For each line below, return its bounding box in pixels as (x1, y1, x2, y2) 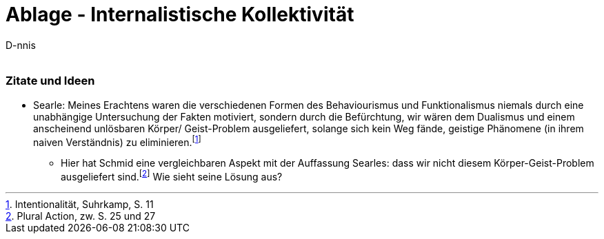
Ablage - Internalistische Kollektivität (6, 3, 354, 26)
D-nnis (6, 39, 36, 51)
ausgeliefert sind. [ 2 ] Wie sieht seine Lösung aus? (61, 169, 283, 183)
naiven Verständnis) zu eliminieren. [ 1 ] (33, 134, 201, 148)
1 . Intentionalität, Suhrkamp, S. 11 (6, 198, 154, 210)
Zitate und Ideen (6, 74, 95, 88)
